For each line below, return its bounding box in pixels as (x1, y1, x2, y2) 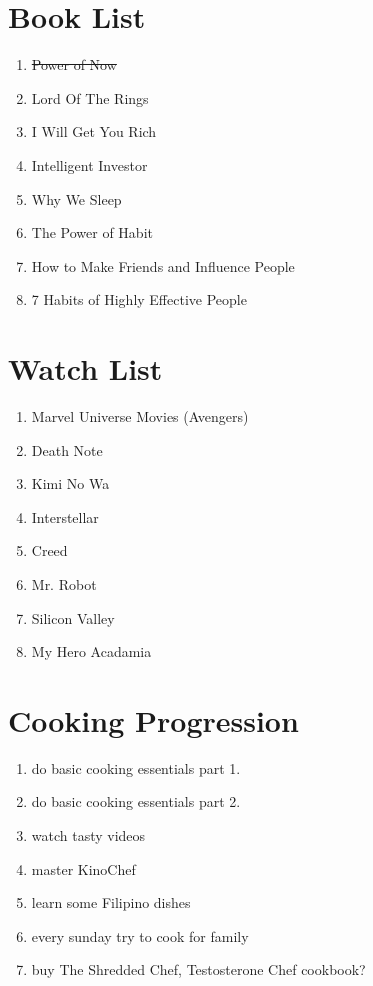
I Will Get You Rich (31, 121, 157, 142)
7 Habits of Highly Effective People (31, 289, 247, 310)
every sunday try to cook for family (31, 925, 249, 946)
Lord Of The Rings (31, 87, 149, 108)
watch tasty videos (31, 825, 146, 846)
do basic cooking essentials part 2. (31, 791, 241, 812)
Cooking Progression (8, 699, 299, 740)
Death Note (31, 439, 103, 460)
